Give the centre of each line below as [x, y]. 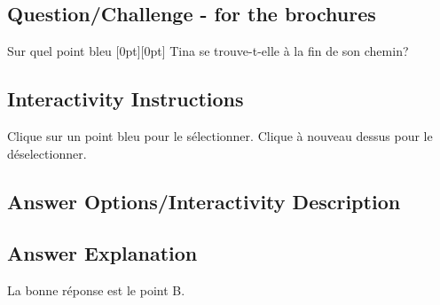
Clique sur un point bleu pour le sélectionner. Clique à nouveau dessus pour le [220, 136]
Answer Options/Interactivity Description [204, 201]
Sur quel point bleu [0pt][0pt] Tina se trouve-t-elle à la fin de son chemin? [208, 51]
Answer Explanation [102, 253]
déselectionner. [47, 153]
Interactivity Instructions [126, 99]
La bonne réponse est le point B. [96, 290]
